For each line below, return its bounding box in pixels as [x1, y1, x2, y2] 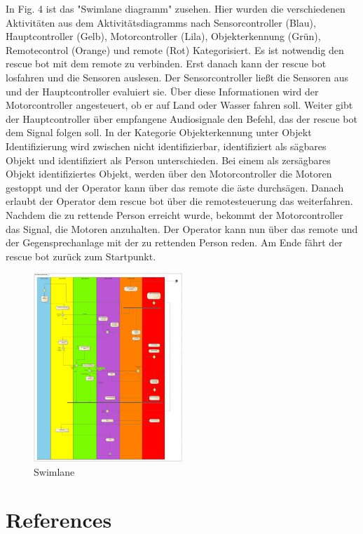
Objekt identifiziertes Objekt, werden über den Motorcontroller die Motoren [6, 166, 332, 181]
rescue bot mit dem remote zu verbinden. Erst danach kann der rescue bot [6, 56, 327, 71]
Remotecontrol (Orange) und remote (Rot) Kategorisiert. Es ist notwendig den [6, 42, 344, 57]
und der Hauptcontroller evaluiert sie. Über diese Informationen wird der [6, 84, 319, 98]
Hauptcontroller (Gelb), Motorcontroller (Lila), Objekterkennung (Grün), [6, 29, 321, 44]
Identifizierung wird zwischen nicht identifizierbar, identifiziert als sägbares [6, 138, 327, 153]
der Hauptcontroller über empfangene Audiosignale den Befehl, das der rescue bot [6, 111, 357, 126]
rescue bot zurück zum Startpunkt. [6, 248, 156, 263]
